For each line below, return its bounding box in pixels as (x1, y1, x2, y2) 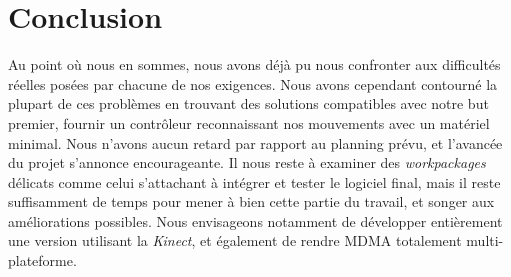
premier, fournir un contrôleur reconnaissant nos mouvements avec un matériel (8, 112, 490, 133)
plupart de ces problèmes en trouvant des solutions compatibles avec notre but (8, 93, 489, 114)
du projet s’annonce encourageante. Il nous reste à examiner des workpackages (8, 152, 486, 173)
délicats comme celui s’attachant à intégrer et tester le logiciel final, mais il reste (8, 171, 501, 192)
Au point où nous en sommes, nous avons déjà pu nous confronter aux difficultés (8, 54, 501, 75)
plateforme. (8, 250, 77, 271)
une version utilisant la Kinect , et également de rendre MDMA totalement (8, 230, 462, 251)
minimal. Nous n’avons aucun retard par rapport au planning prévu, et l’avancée (8, 132, 503, 153)
